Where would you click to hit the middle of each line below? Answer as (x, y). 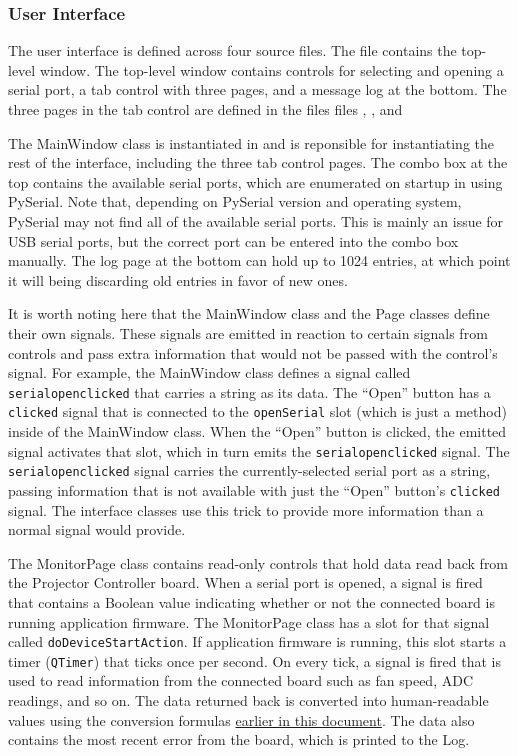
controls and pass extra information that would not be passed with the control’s (253, 352)
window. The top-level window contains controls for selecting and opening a (271, 69)
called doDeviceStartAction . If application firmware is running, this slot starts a (257, 641)
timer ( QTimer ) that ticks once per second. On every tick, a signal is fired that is (255, 660)
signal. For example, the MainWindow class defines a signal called (209, 372)
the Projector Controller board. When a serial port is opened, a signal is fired (245, 582)
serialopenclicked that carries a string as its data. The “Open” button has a (249, 391)
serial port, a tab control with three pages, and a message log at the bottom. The (257, 89)
